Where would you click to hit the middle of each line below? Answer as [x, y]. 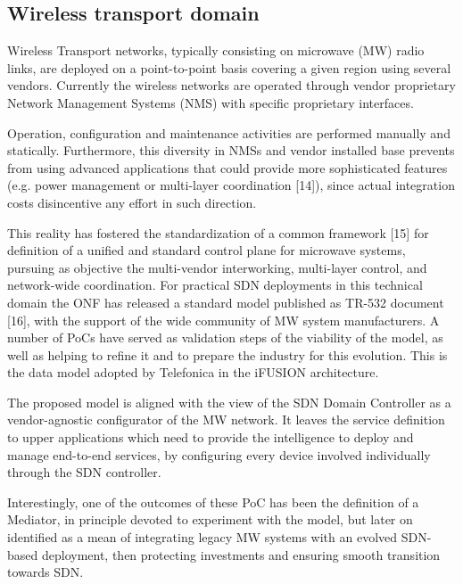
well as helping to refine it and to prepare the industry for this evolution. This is [227, 354]
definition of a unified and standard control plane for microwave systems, [207, 250]
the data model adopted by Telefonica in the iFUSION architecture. [193, 372]
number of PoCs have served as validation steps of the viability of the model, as [225, 337]
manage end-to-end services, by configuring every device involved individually [219, 454]
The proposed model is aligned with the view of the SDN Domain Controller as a [229, 402]
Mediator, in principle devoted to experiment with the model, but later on [210, 519]
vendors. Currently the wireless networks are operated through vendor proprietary [231, 85]
